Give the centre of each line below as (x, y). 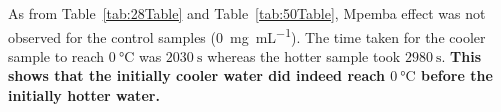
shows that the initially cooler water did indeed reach (196, 75)
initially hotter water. (84, 95)
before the (457, 75)
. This (461, 55)
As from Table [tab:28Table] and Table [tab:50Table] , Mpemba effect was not (247, 13)
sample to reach (56, 55)
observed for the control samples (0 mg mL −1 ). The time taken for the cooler (247, 35)
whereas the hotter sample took (304, 55)
